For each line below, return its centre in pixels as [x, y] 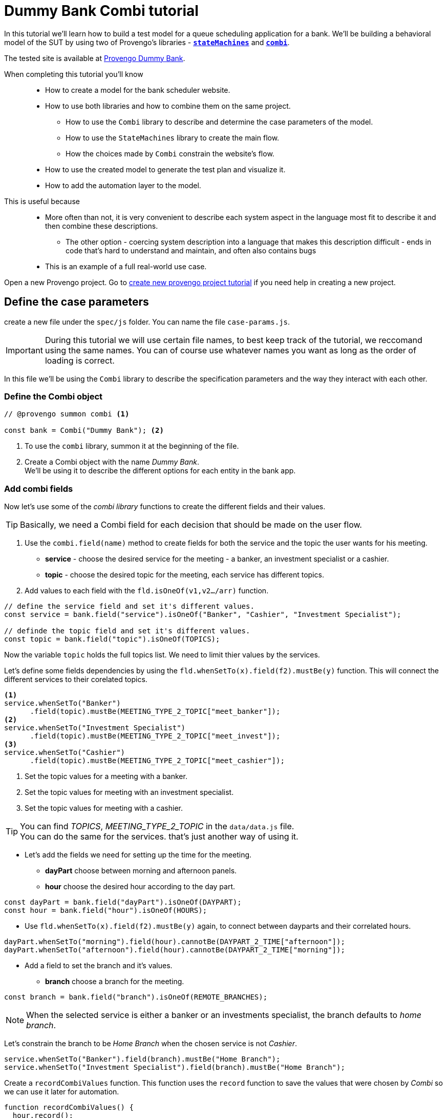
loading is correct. [80, 360]
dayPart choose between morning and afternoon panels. [141, 871]
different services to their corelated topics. [76, 680]
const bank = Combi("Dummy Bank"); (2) [84, 431]
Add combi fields [39, 488]
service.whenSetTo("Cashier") [65, 753]
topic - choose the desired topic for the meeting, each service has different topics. [185, 575]
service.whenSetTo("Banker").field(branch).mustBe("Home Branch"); [142, 1059]
